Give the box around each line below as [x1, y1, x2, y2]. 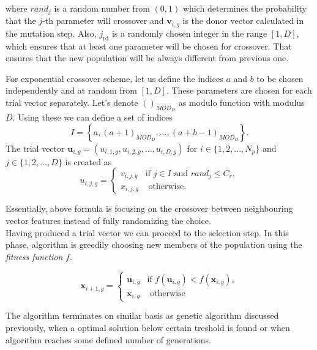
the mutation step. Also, [6, 26, 97, 39]
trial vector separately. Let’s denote [6, 96, 138, 109]
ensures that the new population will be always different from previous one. [6, 51, 289, 64]
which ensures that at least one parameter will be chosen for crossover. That [6, 39, 292, 52]
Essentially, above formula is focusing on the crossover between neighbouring [6, 202, 293, 215]
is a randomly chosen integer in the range [111, 26, 267, 39]
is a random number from [54, 2, 150, 14]
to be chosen [256, 72, 304, 84]
